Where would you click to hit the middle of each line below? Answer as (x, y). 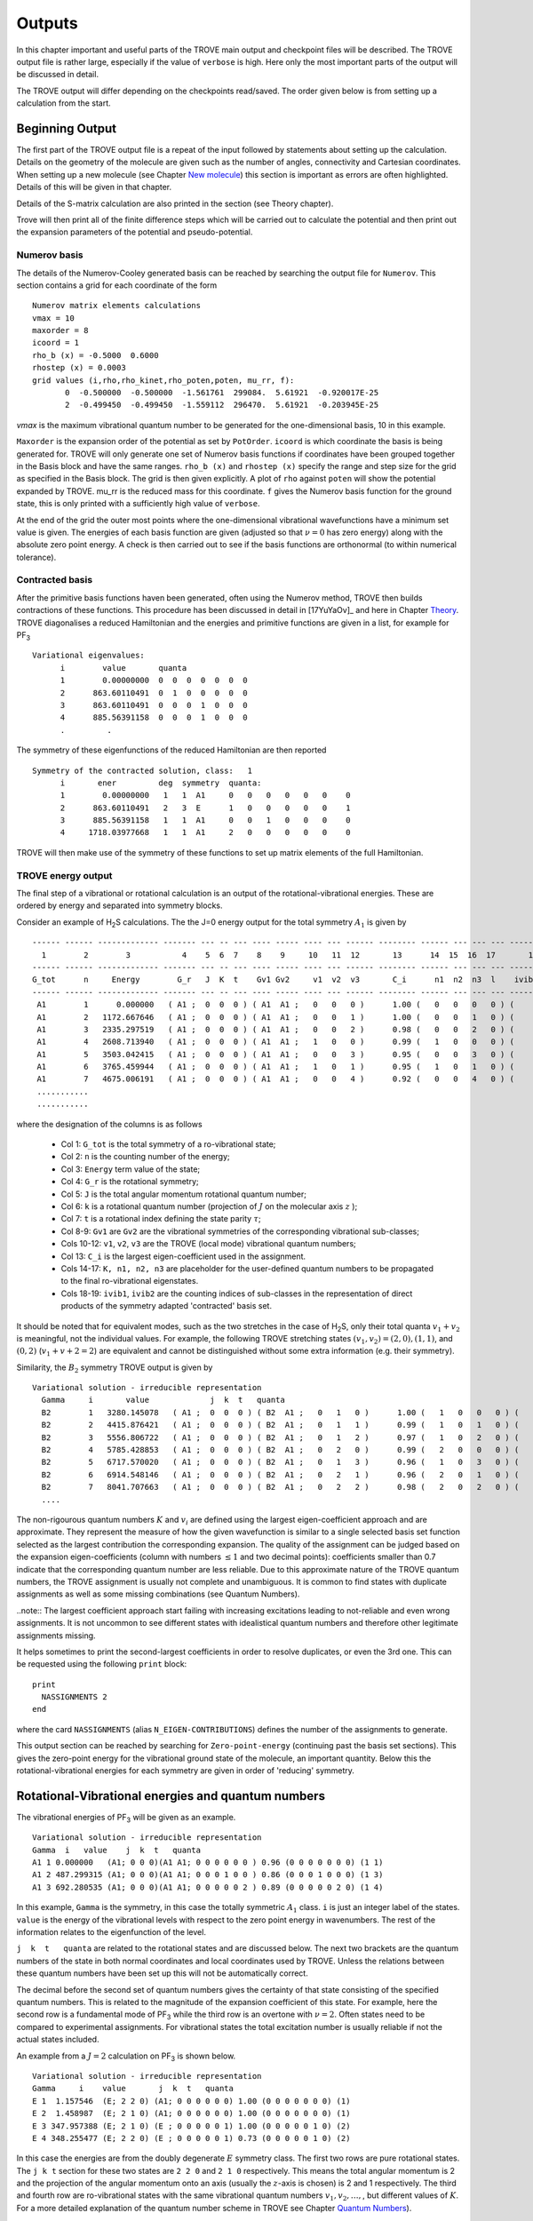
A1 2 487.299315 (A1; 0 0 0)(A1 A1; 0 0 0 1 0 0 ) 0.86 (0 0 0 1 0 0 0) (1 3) (208, 1875)
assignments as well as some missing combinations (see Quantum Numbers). (158, 1594)
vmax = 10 (53, 318)
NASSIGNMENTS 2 (74, 1697)
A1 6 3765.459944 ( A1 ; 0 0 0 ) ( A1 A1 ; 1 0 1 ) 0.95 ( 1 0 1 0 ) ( (276, 1067)
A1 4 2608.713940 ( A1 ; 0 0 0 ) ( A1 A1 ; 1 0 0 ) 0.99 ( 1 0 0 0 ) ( (276, 1042)
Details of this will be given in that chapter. (94, 187)
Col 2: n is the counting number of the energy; (145, 1157)
